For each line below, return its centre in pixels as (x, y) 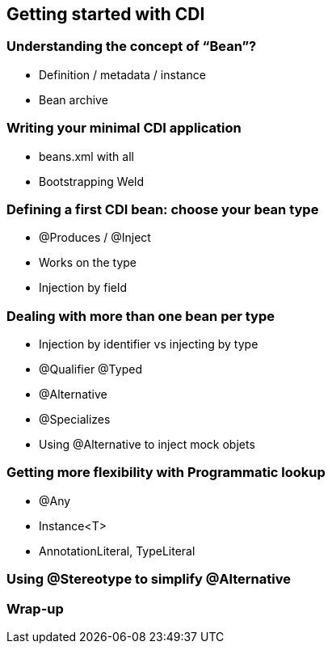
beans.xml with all (86, 156)
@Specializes (75, 420)
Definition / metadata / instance (122, 74)
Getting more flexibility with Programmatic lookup (166, 473)
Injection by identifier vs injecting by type (149, 344)
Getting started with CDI (106, 14)
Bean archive (74, 99)
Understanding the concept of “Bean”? (132, 46)
